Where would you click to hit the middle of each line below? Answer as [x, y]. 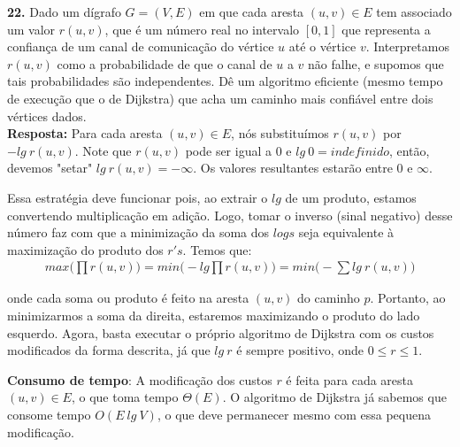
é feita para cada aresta [350, 379]
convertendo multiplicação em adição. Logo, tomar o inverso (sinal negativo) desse [230, 215]
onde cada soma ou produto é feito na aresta [128, 298]
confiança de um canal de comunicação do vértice [141, 46]
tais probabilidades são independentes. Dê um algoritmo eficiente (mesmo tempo [225, 81]
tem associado [414, 12]
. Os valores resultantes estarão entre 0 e [303, 168]
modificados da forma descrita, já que [109, 350]
